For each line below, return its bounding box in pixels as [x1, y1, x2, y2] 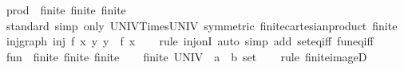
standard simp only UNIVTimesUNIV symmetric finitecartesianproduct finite [6, 17, 398, 33]
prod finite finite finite [6, 2, 126, 17]
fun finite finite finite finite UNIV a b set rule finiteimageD [6, 48, 367, 64]
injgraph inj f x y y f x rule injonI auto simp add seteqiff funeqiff [6, 33, 374, 49]
